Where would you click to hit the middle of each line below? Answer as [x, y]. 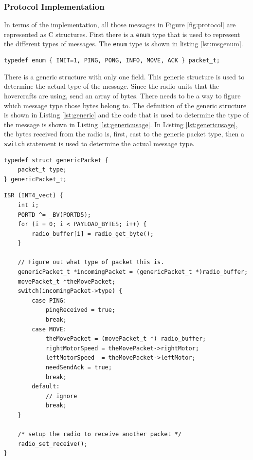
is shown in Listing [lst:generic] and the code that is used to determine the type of [126, 115]
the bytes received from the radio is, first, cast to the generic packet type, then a [124, 134]
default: [46, 387]
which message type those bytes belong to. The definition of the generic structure [125, 105]
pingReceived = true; [81, 310]
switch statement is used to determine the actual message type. [99, 143]
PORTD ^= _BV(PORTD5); [54, 215]
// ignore [61, 396]
